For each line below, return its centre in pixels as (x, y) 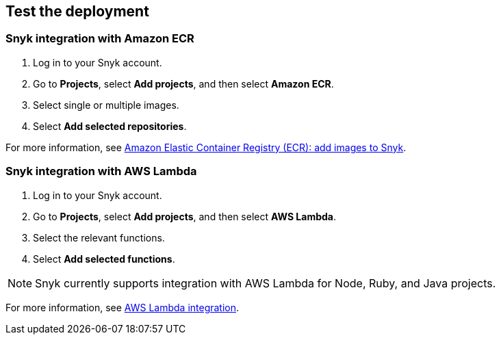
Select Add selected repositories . (110, 126)
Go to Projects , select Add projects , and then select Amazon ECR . (183, 83)
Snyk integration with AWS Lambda (101, 171)
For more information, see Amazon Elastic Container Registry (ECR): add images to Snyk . (206, 147)
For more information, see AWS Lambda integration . (123, 307)
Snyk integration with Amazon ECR (100, 39)
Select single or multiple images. (106, 105)
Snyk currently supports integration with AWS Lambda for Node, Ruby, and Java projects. (266, 283)
